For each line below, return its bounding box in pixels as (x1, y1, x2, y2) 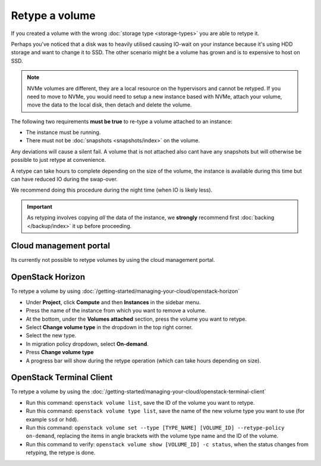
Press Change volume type (26, 349, 94, 356)
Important (27, 203, 53, 210)
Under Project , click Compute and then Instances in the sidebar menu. (26, 298, 201, 306)
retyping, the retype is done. (26, 449, 96, 456)
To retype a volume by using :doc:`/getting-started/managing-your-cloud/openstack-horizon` (11, 287, 240, 295)
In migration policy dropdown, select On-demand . (26, 340, 149, 348)
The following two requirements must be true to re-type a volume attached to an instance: (11, 118, 233, 125)
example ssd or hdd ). (26, 415, 78, 423)
